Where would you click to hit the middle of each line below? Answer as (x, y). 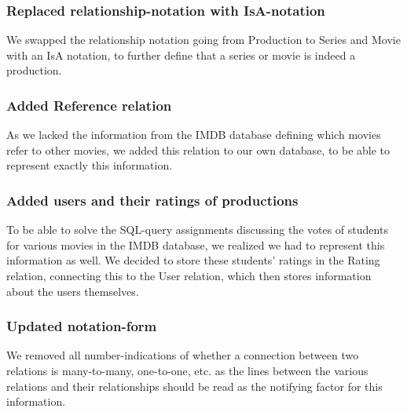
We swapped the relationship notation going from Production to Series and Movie (203, 40)
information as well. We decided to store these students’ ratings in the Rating (193, 260)
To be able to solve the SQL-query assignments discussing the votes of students (197, 230)
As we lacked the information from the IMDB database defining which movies (194, 135)
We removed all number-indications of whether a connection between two (183, 355)
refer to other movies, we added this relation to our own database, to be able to (198, 149)
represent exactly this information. (90, 165)
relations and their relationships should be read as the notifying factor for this (194, 386)
